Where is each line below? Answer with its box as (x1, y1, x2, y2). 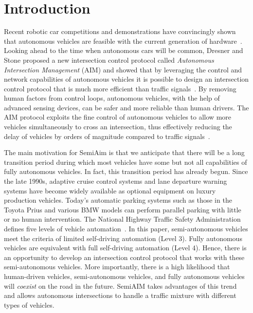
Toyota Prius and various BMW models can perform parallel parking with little (4, 204, 241, 214)
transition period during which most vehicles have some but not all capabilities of (4, 156, 247, 167)
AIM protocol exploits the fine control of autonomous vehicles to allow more (4, 112, 231, 122)
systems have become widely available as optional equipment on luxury (4, 185, 216, 195)
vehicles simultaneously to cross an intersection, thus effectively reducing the (4, 122, 232, 132)
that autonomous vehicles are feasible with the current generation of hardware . (4, 35, 242, 46)
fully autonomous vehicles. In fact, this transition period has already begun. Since (4, 166, 248, 176)
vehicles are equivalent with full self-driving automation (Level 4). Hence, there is (4, 243, 247, 253)
